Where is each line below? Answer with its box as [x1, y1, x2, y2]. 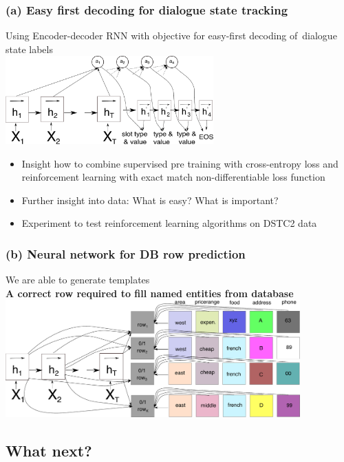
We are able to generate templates [6, 272, 150, 287]
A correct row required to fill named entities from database [6, 285, 294, 300]
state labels [6, 41, 53, 56]
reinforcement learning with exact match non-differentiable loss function [21, 170, 325, 184]
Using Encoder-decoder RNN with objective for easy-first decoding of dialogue [6, 28, 337, 43]
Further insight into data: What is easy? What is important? [21, 192, 279, 207]
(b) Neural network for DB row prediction [6, 245, 246, 262]
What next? [6, 439, 92, 461]
